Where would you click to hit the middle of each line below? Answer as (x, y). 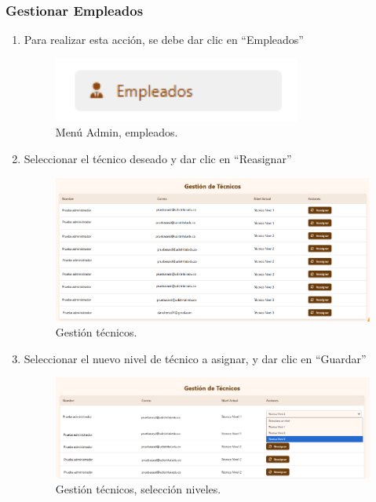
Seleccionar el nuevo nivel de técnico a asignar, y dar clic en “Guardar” (195, 358)
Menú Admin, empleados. (117, 132)
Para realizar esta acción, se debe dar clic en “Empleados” (164, 40)
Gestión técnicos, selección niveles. (138, 489)
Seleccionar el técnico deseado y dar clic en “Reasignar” (158, 158)
